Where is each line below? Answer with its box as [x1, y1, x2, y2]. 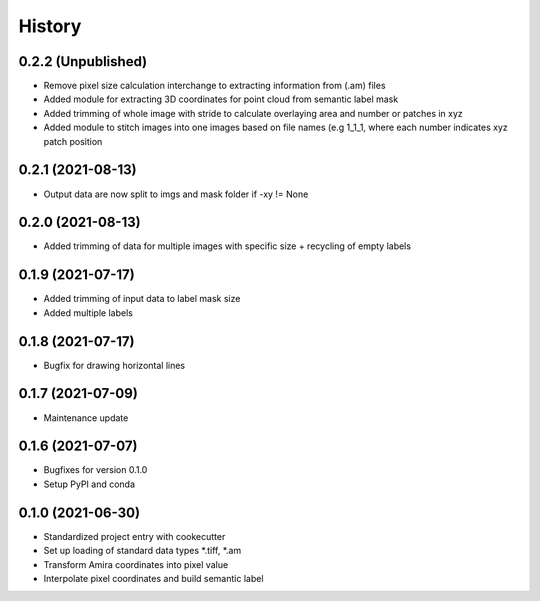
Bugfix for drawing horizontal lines [43, 359, 186, 371]
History [18, 15, 82, 37]
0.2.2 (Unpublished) [18, 53, 148, 70]
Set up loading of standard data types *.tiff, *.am [43, 545, 242, 557]
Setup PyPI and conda [43, 478, 135, 490]
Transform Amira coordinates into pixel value [43, 558, 229, 570]
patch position [43, 135, 103, 147]
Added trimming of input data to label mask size [43, 293, 241, 305]
